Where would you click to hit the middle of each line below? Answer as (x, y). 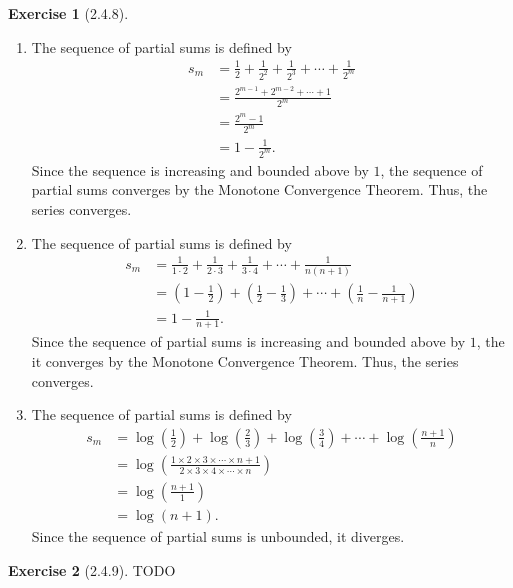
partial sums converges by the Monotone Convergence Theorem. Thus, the (259, 189)
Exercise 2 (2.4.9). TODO (92, 569)
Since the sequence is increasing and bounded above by (200, 169)
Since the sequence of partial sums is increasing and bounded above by (248, 341)
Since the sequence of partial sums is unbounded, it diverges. (218, 535)
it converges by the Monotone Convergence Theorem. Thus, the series (245, 361)
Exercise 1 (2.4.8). (68, 13)
